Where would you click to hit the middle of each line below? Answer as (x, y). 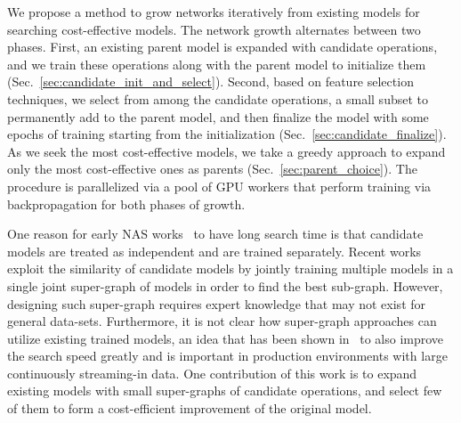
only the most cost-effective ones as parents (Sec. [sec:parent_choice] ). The (212, 169)
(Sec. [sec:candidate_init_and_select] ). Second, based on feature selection (210, 81)
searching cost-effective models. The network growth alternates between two (214, 29)
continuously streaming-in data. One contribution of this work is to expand (212, 373)
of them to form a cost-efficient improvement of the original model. (190, 408)
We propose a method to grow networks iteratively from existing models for (214, 12)
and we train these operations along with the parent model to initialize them (217, 64)
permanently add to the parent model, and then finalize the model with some (218, 116)
